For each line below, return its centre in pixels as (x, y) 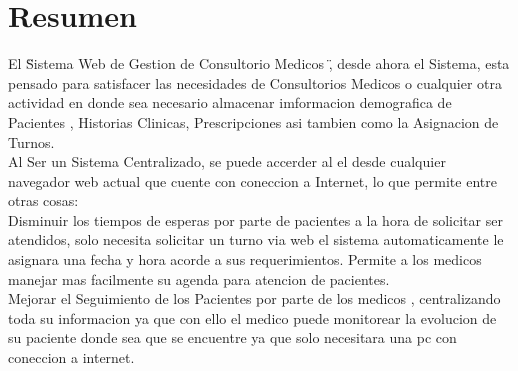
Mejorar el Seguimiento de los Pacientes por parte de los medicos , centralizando (254, 298)
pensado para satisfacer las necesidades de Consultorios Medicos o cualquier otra (255, 82)
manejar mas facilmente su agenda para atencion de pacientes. (199, 278)
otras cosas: (43, 200)
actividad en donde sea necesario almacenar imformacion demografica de (230, 102)
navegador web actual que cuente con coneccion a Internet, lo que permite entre (252, 180)
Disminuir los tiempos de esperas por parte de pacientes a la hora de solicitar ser (255, 219)
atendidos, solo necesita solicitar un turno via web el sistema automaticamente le (256, 239)
